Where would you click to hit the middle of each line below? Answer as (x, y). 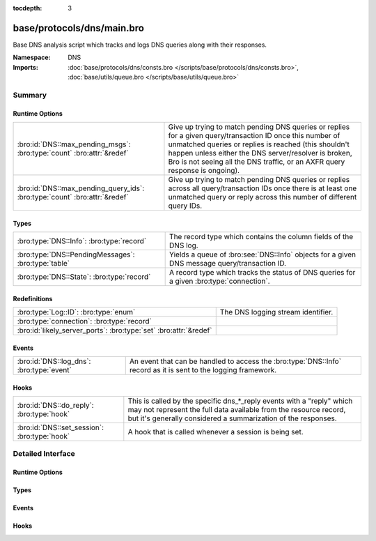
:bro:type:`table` (43, 264)
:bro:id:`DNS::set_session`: (61, 427)
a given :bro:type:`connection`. (220, 281)
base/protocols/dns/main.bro (78, 28)
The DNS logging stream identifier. (276, 312)
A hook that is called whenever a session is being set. (216, 432)
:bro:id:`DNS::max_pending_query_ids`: (81, 188)
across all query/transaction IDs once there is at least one (263, 188)
